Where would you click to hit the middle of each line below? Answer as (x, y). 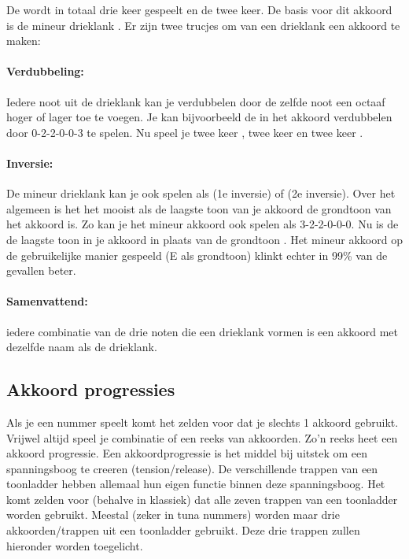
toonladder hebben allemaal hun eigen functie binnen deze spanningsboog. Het (196, 484)
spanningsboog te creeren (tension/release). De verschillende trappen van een (192, 468)
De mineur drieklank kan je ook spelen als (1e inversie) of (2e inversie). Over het (201, 193)
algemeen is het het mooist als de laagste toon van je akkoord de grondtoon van (199, 208)
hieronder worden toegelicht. (75, 545)
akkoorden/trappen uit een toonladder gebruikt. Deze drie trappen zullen (183, 530)
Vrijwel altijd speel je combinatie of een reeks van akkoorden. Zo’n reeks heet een (202, 437)
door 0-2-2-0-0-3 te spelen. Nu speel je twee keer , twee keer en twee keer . (185, 132)
